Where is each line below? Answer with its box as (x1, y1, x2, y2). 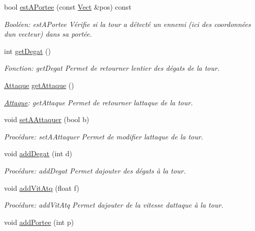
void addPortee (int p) (4, 216, 74, 227)
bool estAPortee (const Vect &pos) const (4, 2, 132, 12)
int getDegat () (4, 45, 51, 56)
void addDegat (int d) (4, 148, 73, 159)
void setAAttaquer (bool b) (4, 114, 89, 125)
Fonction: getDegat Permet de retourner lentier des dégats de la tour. (4, 63, 220, 73)
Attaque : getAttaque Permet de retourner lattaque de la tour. (4, 97, 193, 107)
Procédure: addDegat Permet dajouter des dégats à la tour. (4, 165, 186, 176)
